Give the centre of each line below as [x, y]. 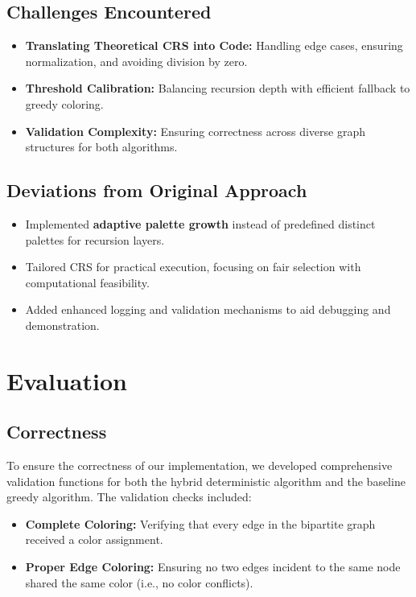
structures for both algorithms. [101, 147]
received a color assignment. [94, 539]
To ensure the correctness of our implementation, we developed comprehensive [200, 465]
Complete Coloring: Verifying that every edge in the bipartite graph [200, 523]
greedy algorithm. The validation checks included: [129, 497]
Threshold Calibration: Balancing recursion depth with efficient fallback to [218, 88]
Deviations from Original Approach [157, 190]
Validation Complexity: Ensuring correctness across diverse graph [195, 131]
